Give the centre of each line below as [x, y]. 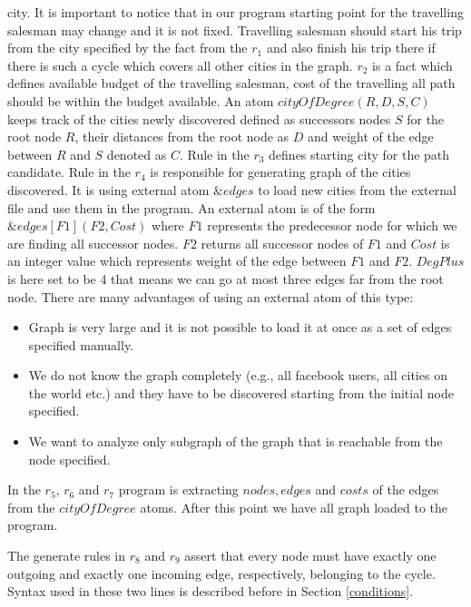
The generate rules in [67, 556]
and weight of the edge [371, 137]
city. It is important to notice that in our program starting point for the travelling [235, 12]
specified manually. [81, 344]
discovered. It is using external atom [108, 189]
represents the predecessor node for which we [332, 225]
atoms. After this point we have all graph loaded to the [294, 507]
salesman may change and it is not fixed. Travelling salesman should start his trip [235, 29]
